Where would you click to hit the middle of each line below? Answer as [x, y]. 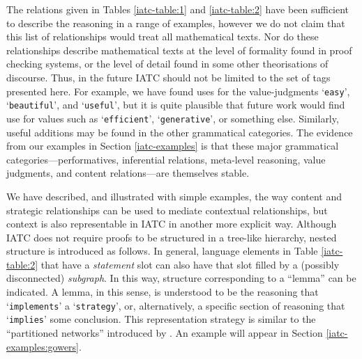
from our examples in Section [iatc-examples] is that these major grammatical [173, 146]
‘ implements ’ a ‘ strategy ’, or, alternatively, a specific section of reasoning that [176, 305]
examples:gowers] [43, 346]
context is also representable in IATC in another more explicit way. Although [172, 224]
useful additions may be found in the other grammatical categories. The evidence [180, 132]
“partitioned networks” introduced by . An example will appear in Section [165, 332]
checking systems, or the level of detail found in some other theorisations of [167, 64]
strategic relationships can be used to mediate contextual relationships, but [167, 210]
